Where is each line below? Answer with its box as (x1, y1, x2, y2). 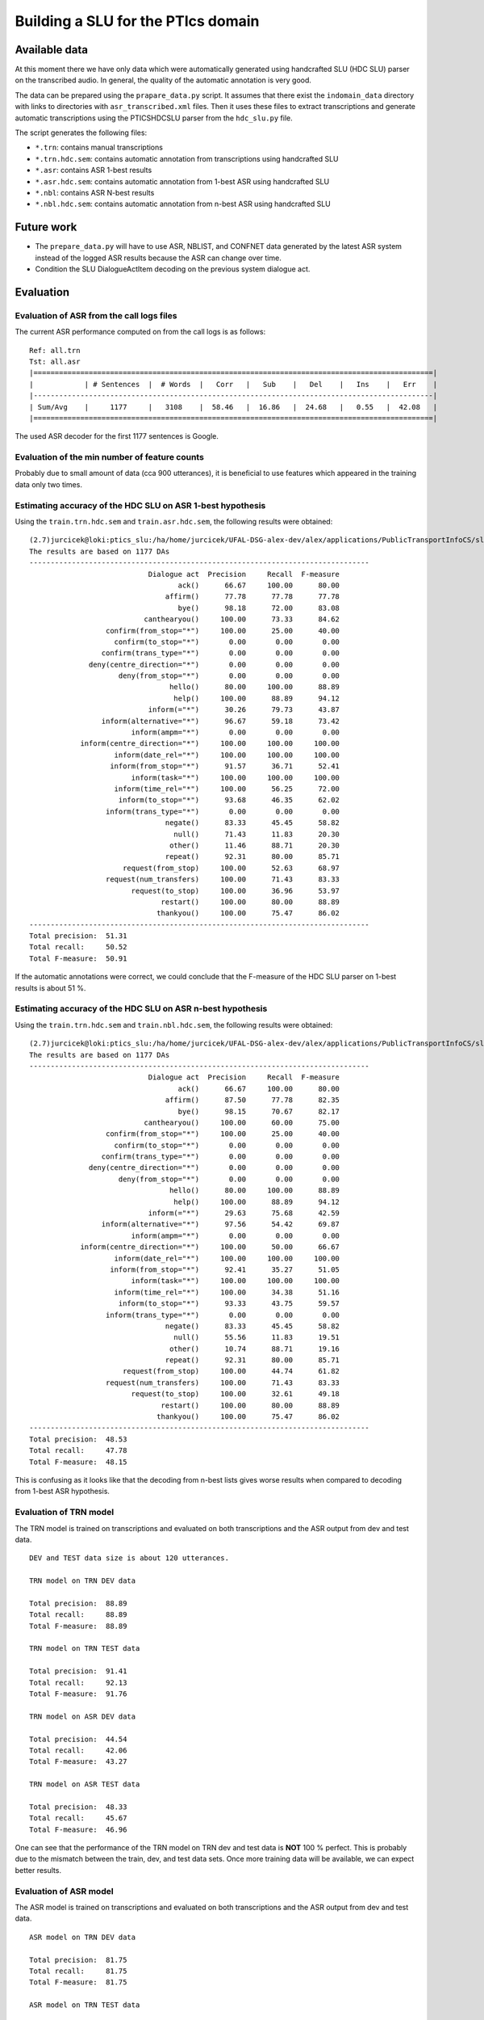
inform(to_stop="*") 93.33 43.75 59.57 (118, 1299, 340, 1308)
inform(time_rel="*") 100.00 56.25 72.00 (114, 784, 340, 793)
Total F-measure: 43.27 (29, 1757, 127, 1766)
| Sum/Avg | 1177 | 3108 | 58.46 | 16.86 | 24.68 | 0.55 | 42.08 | (29, 402, 438, 411)
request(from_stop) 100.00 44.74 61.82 (122, 1366, 340, 1376)
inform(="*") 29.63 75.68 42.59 (148, 1209, 340, 1218)
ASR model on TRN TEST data (29, 2001, 140, 2009)
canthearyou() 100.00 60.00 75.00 (144, 1117, 340, 1127)
